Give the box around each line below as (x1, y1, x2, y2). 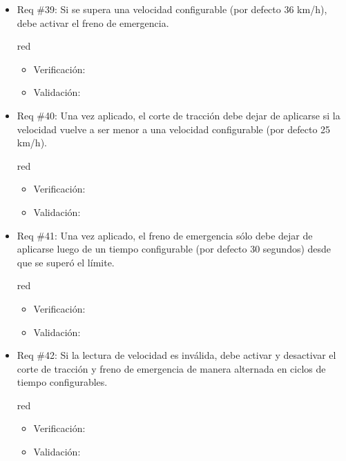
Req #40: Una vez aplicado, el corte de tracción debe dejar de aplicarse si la (17, 108, 340, 122)
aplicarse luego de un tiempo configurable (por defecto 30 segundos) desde (17, 242, 331, 256)
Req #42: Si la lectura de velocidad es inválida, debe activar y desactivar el (17, 348, 336, 362)
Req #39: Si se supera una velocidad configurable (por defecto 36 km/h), (17, 2, 327, 16)
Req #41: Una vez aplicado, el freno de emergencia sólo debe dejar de (17, 228, 313, 242)
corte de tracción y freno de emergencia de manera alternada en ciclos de (17, 361, 326, 375)
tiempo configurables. (17, 375, 108, 389)
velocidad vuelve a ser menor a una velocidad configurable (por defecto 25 (17, 121, 331, 136)
